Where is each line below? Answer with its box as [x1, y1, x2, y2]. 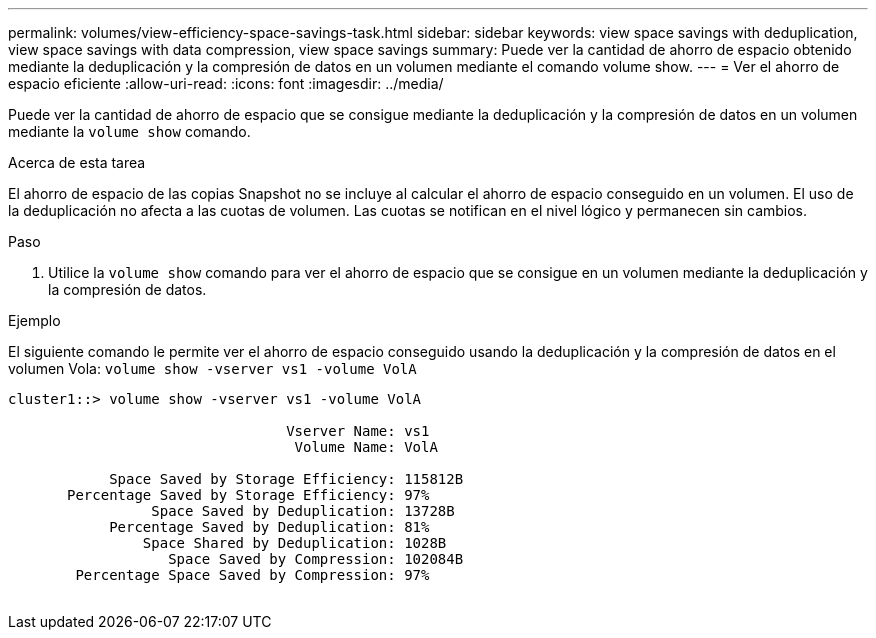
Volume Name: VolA [294, 439, 438, 455]
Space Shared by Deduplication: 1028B [142, 535, 447, 551]
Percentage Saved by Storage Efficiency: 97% [67, 487, 430, 503]
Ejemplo [8, 312, 61, 329]
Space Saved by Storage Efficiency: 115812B [109, 471, 464, 487]
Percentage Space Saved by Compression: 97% [75, 567, 430, 583]
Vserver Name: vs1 [286, 423, 430, 439]
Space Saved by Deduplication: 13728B [151, 503, 455, 519]
